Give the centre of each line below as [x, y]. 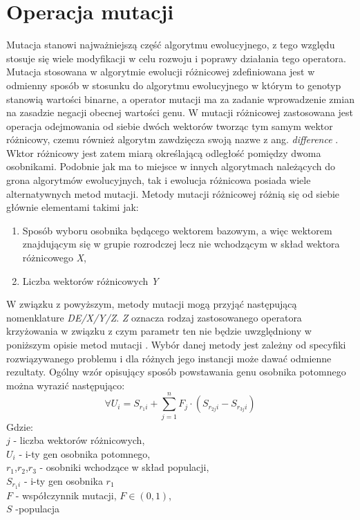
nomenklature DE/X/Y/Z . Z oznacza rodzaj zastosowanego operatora [154, 317]
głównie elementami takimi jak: [73, 207]
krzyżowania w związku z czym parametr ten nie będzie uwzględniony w [159, 331]
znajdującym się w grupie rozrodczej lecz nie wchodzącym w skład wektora [181, 244]
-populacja [38, 509]
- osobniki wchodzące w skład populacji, [124, 467]
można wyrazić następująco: [66, 385]
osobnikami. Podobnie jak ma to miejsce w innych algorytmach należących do [171, 166]
